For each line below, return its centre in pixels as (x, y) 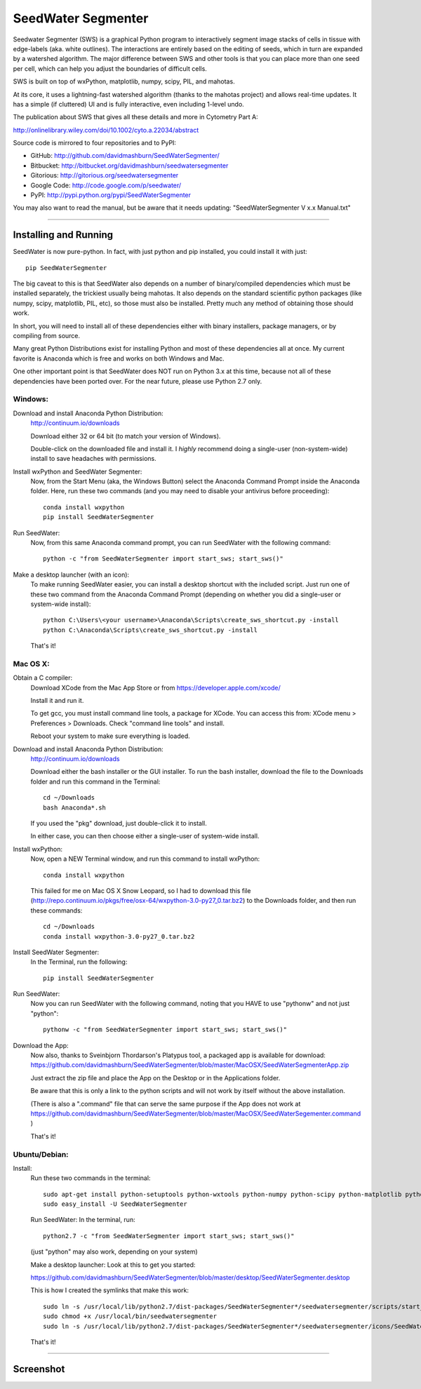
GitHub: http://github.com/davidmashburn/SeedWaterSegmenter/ (125, 156)
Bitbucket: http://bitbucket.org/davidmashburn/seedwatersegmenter (129, 166)
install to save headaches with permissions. (94, 459)
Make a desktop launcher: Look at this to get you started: (113, 1264)
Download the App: (41, 1045)
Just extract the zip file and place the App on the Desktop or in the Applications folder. (155, 1078)
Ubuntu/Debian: (41, 1154)
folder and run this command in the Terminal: (95, 781)
